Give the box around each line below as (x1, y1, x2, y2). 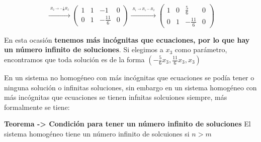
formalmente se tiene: (4, 101, 70, 112)
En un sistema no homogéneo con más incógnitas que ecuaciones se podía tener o (4, 72, 254, 82)
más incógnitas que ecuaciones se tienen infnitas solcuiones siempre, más (4, 92, 227, 102)
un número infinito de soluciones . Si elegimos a (4, 44, 163, 55)
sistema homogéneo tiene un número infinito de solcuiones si (4, 128, 190, 138)
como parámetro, (175, 44, 227, 55)
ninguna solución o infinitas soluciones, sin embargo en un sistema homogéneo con (4, 82, 257, 92)
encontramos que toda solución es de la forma (4, 54, 145, 64)
